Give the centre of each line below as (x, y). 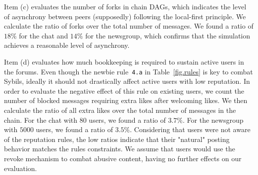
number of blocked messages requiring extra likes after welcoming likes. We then (126, 100)
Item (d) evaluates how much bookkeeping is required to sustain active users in (124, 61)
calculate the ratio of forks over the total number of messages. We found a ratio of (129, 26)
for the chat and (44, 35)
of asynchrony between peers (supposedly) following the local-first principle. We (125, 16)
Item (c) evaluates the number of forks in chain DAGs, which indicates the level (125, 6)
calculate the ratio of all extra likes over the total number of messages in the (120, 110)
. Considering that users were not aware (190, 129)
